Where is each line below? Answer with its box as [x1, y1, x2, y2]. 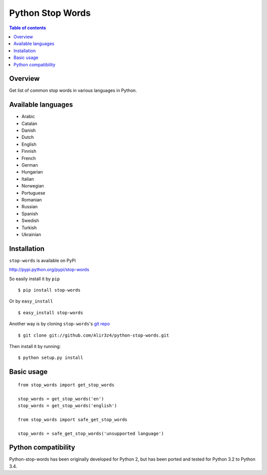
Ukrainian [21, 231, 42, 237]
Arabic [21, 114, 35, 119]
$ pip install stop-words [18, 288, 81, 293]
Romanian [21, 197, 42, 203]
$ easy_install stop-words [18, 310, 84, 315]
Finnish [21, 148, 37, 154]
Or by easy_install [9, 298, 53, 304]
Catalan [21, 120, 38, 126]
